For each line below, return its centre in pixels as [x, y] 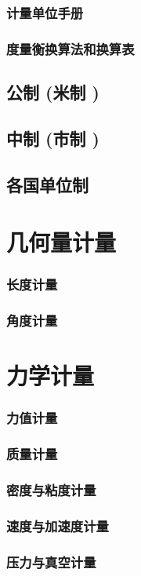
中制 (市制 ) [53, 138]
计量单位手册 [45, 12]
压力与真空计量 [51, 561]
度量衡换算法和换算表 [70, 48]
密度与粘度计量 [51, 490]
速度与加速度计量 [58, 525]
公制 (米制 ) [53, 92]
